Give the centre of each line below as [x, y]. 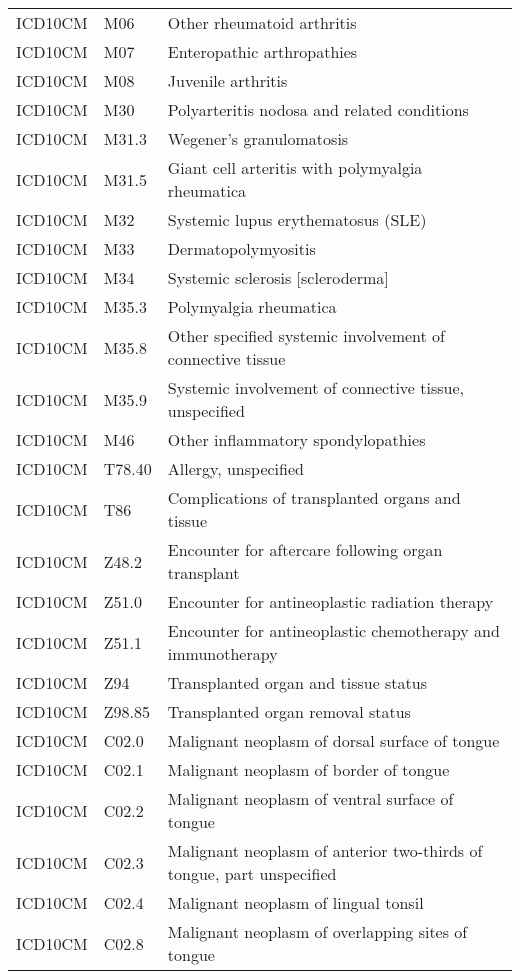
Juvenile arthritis [227, 80]
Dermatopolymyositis [241, 248]
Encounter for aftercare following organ [305, 549]
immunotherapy [222, 653]
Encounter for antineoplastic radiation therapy [330, 601]
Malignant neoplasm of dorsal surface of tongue [333, 740]
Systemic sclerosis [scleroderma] [278, 277]
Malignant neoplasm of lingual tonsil [295, 902]
